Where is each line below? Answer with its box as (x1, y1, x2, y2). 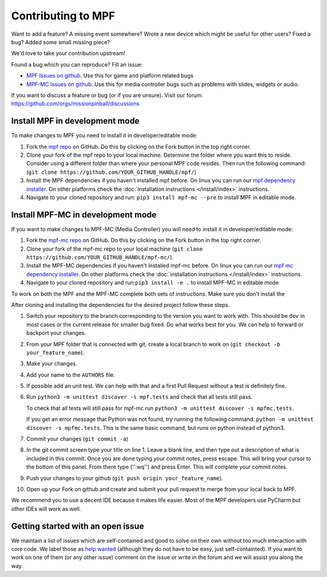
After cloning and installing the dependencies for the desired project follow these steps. (11, 301, 230, 308)
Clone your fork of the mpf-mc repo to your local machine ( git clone (26, 245, 203, 252)
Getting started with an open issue (11, 521, 145, 531)
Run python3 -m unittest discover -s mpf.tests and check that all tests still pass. (26, 394, 253, 401)
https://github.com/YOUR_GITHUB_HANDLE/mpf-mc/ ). (26, 254, 174, 260)
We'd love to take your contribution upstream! (11, 50, 125, 57)
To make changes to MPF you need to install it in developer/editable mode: (11, 132, 198, 139)
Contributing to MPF (11, 9, 115, 22)
